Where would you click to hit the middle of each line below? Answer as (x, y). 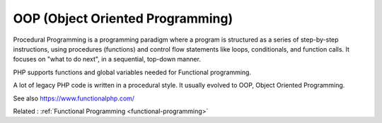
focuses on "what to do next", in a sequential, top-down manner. (107, 59)
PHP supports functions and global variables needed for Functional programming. (132, 72)
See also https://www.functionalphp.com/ (74, 98)
